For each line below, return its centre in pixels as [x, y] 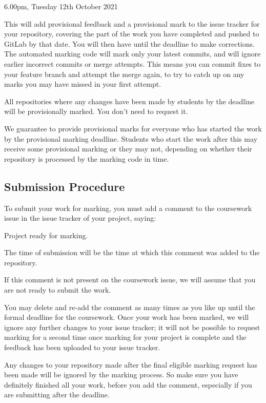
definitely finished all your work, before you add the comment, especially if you [128, 384]
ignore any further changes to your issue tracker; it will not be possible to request [132, 327]
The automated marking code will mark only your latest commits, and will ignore [132, 54]
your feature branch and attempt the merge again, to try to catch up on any [124, 74]
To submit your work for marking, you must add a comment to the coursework [128, 208]
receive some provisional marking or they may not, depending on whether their [128, 149]
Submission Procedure [65, 186]
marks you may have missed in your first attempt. [83, 84]
